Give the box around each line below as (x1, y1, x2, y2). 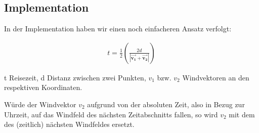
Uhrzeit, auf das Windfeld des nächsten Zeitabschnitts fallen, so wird (4, 109, 218, 119)
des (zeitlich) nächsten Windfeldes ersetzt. (4, 119, 135, 129)
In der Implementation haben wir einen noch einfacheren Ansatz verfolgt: (4, 23, 232, 34)
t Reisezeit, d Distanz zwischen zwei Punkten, (4, 72, 146, 82)
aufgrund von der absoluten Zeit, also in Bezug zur (87, 99, 245, 110)
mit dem (229, 109, 255, 119)
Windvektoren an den (182, 72, 249, 82)
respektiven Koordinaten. (4, 82, 82, 93)
